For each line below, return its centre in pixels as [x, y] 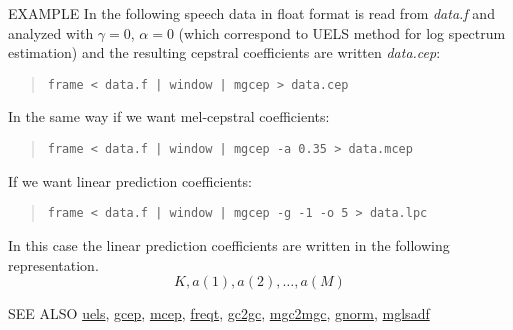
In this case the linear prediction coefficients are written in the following [229, 244]
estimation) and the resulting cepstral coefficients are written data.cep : [224, 52]
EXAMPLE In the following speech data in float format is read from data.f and [251, 13]
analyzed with [51, 32]
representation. [53, 264]
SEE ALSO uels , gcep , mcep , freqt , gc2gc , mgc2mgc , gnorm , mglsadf [219, 313]
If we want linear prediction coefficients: [130, 180]
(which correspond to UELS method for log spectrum [342, 32]
